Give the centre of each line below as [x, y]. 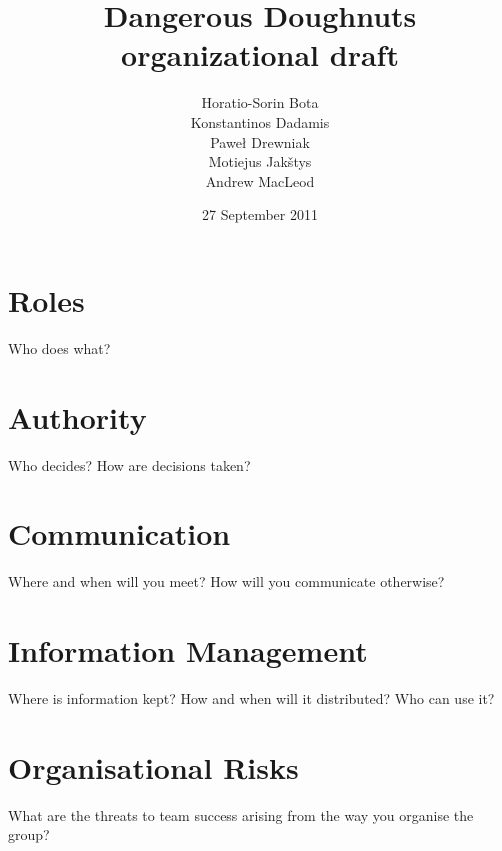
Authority [77, 416]
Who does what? [59, 347]
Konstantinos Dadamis [260, 121]
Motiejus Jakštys [260, 161]
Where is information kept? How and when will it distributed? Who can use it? [251, 697]
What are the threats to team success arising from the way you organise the [241, 814]
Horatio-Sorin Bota [260, 102]
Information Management [188, 650]
